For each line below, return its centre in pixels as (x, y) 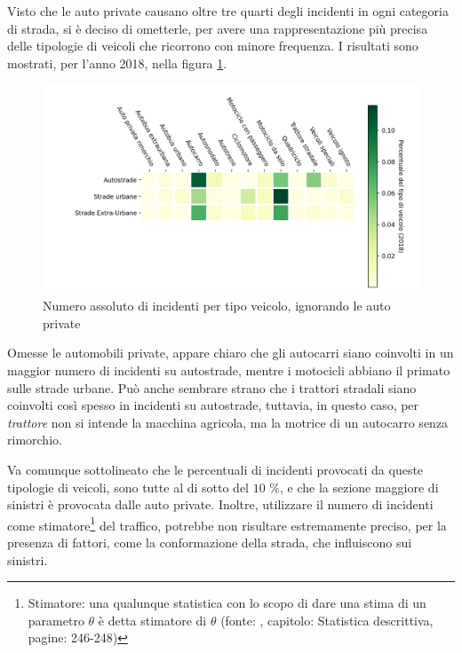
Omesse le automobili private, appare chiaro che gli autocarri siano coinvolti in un (231, 353)
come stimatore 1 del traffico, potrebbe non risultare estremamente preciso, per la (227, 523)
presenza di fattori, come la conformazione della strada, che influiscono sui (210, 542)
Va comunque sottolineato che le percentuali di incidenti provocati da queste (215, 469)
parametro (56, 620)
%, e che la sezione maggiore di (354, 487)
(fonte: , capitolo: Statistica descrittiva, (327, 620)
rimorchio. (35, 440)
